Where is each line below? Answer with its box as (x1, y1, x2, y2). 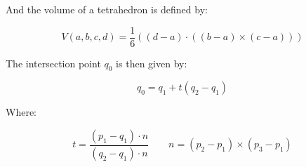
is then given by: (116, 55, 187, 70)
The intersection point (6, 55, 101, 70)
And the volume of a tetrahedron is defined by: (6, 2, 208, 16)
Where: (6, 105, 36, 119)
